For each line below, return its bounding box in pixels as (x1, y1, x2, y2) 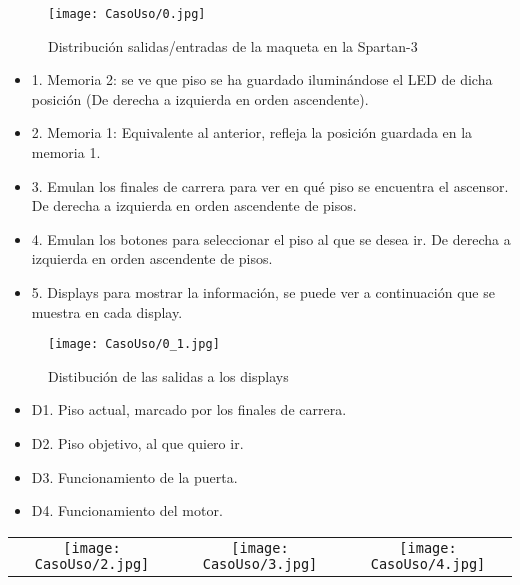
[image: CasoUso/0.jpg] (48, 7, 206, 21)
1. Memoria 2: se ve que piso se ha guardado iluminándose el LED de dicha (31, 69, 493, 90)
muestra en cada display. (31, 301, 183, 322)
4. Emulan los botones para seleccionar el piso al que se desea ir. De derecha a (31, 228, 511, 249)
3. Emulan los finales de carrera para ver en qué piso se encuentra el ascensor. (31, 175, 509, 196)
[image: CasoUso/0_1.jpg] (48, 337, 220, 352)
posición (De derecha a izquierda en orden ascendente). (31, 88, 369, 109)
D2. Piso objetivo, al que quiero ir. (31, 433, 244, 454)
